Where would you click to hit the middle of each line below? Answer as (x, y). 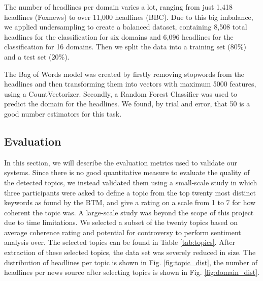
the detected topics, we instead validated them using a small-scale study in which (131, 182)
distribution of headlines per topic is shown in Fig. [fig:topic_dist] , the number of (131, 262)
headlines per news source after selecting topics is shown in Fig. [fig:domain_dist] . (132, 272)
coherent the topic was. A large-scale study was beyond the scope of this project (129, 212)
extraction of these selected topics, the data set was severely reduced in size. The (130, 252)
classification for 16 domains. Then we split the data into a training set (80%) (125, 47)
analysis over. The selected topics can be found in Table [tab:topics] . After (120, 242)
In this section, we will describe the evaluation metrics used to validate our (121, 162)
